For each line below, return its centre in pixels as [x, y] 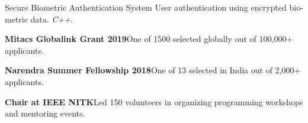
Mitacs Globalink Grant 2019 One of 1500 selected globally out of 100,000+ [149, 39]
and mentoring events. [45, 113]
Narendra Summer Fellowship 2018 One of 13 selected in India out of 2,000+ [153, 70]
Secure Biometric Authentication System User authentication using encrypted [146, 7]
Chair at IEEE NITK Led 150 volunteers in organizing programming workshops [154, 101]
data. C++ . [52, 19]
